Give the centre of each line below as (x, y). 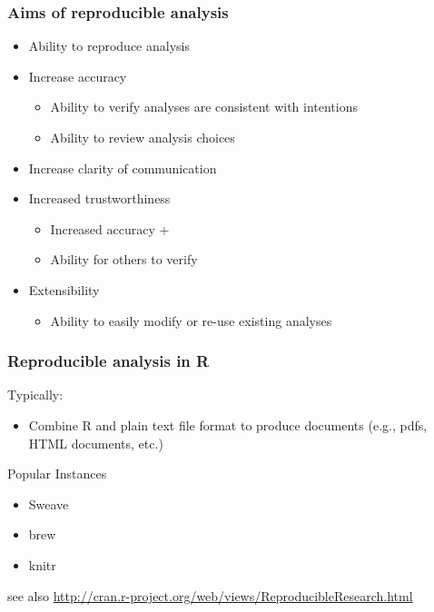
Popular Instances (57, 474)
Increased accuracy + (110, 228)
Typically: (35, 395)
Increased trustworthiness (99, 198)
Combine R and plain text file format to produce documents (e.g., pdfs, (228, 424)
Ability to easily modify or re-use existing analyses (191, 320)
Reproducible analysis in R (108, 361)
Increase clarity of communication (123, 168)
